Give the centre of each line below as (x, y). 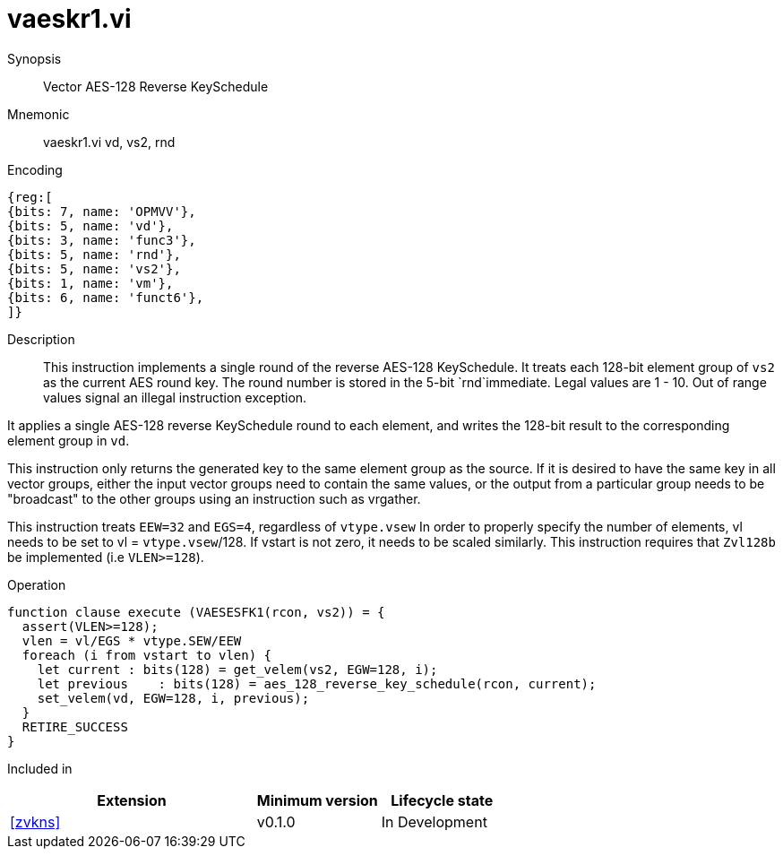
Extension (132, 800)
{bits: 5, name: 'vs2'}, (94, 268)
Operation (37, 584)
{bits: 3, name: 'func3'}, (102, 240)
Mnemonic (39, 114)
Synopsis (34, 58)
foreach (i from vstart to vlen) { (147, 655)
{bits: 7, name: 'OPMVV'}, (102, 211)
